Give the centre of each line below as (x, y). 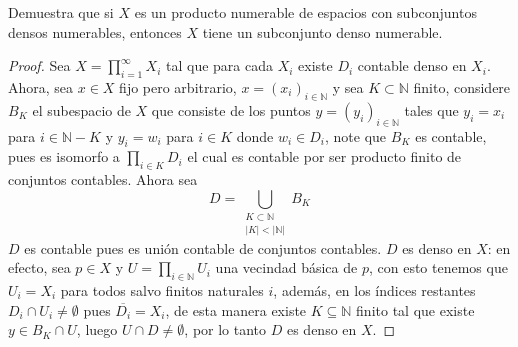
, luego (97, 329)
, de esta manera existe (236, 309)
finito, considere (462, 86)
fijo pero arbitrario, (178, 86)
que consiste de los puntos (231, 109)
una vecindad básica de (286, 267)
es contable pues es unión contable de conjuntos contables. (203, 247)
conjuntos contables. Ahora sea (103, 179)
